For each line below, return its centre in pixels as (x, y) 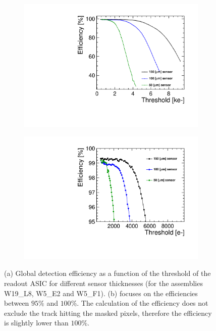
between (17, 303)
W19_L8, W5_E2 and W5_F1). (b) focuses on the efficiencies (101, 293)
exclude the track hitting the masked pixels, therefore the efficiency (108, 313)
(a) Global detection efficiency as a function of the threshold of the (107, 273)
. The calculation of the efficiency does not (143, 303)
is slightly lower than (36, 323)
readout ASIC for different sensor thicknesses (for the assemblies (103, 283)
